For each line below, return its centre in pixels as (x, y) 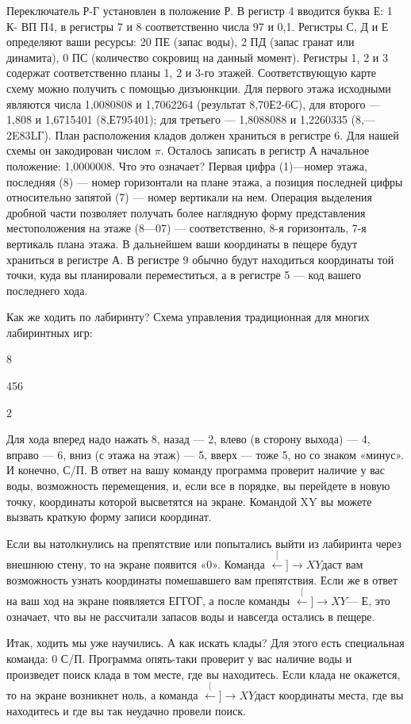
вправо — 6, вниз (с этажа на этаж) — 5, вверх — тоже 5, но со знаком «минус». (205, 454)
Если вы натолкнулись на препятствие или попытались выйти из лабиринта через (204, 543)
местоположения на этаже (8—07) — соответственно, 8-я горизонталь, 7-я (186, 228)
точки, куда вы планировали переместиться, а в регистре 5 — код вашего (184, 275)
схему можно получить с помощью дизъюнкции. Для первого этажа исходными (199, 88)
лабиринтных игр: (50, 332)
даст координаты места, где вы (329, 694)
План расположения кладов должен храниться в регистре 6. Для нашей (227, 134)
